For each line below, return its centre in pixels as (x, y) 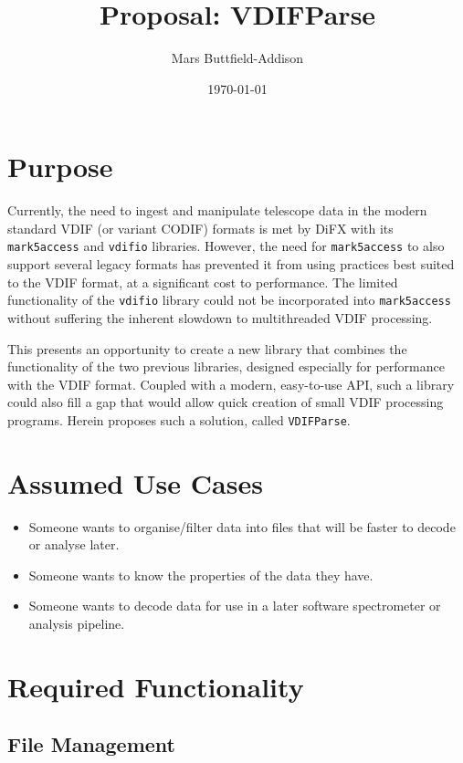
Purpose (60, 167)
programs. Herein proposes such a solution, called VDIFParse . (179, 419)
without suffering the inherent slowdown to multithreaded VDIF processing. (220, 317)
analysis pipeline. (77, 624)
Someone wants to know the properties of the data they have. (201, 575)
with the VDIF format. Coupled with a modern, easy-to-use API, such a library (231, 384)
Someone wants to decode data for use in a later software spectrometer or (235, 606)
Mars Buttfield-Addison (237, 58)
